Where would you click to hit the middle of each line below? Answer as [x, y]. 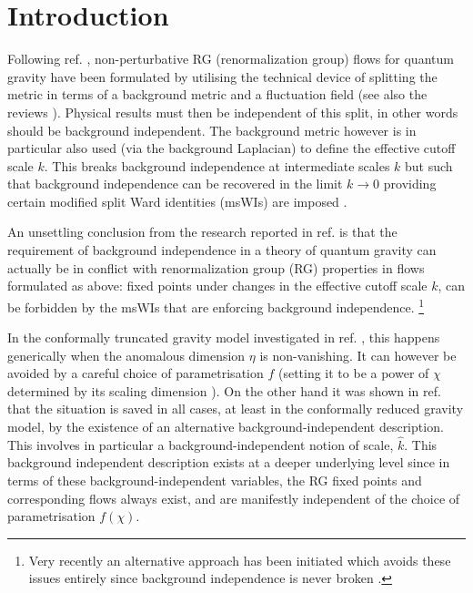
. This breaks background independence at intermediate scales [217, 165]
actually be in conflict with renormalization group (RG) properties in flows [216, 267]
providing [410, 184]
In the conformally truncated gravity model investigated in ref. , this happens [224, 337]
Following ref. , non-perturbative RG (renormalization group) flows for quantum [231, 59]
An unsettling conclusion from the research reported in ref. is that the [202, 232]
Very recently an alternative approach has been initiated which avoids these [240, 560]
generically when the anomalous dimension [126, 355]
